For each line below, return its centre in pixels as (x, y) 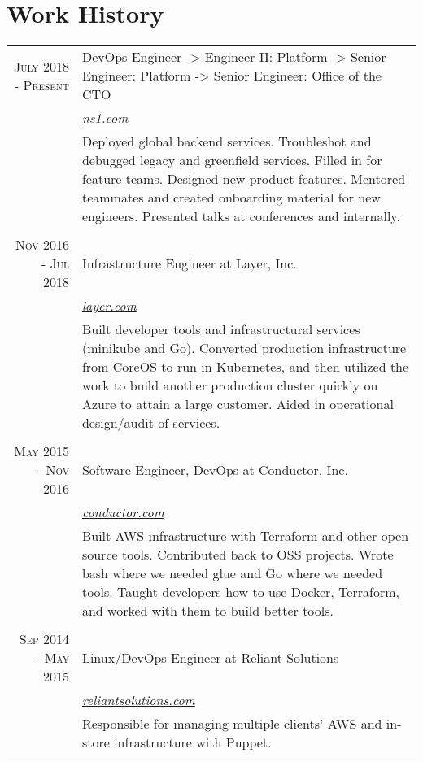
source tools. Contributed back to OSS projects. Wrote (238, 555)
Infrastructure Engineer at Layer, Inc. (189, 263)
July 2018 (41, 66)
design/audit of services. (151, 423)
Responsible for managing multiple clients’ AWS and (232, 724)
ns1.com (105, 118)
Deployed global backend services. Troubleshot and (227, 142)
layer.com (109, 306)
